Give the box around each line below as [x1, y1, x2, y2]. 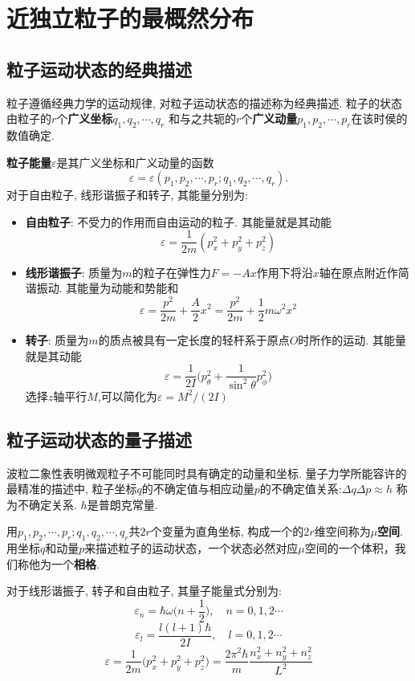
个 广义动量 [241, 110, 298, 127]
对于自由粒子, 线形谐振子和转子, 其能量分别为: [6, 186, 248, 203]
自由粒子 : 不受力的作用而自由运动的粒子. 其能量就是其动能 [25, 213, 332, 230]
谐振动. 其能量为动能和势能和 [25, 279, 179, 296]
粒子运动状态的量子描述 [6, 426, 192, 451]
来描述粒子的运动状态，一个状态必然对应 [84, 540, 299, 557]
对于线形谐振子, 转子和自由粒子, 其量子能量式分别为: [6, 582, 282, 599]
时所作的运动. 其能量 [298, 332, 406, 349]
